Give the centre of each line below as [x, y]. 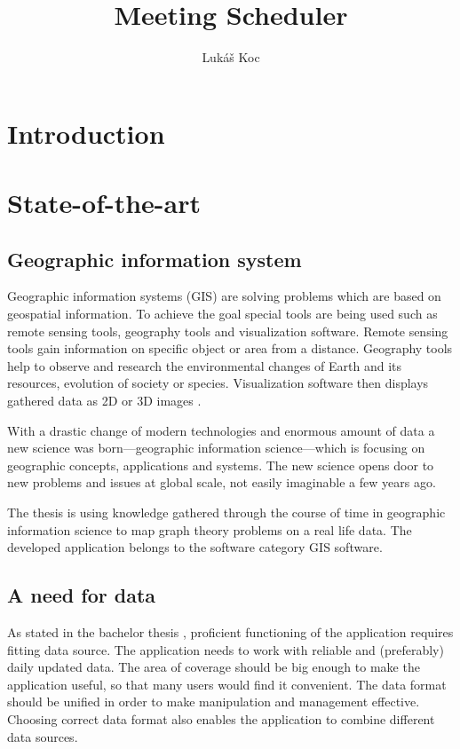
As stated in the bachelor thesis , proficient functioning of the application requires [230, 632]
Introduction [86, 133]
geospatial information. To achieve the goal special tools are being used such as [222, 314]
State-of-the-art [104, 203]
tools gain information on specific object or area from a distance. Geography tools [230, 348]
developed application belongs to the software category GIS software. [195, 547]
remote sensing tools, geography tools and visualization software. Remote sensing [228, 331]
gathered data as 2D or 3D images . [104, 401]
